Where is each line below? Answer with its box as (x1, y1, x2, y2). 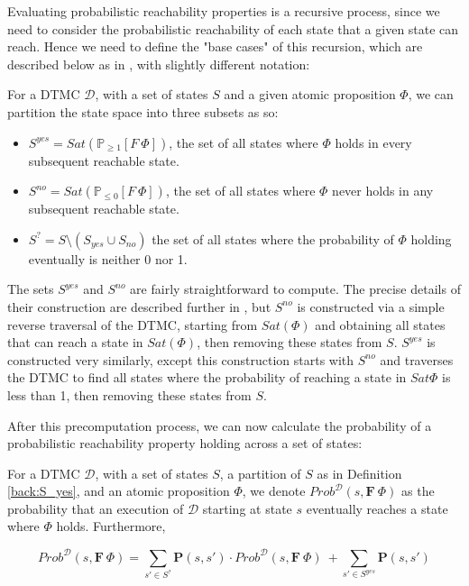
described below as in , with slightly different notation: (7, 54, 310, 73)
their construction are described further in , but (7, 297, 271, 316)
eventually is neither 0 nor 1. (28, 249, 188, 268)
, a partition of (219, 463, 301, 482)
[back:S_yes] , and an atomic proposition (7, 481, 230, 500)
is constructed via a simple (297, 297, 445, 316)
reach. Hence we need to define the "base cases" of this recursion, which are (7, 37, 423, 56)
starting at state (202, 499, 292, 517)
